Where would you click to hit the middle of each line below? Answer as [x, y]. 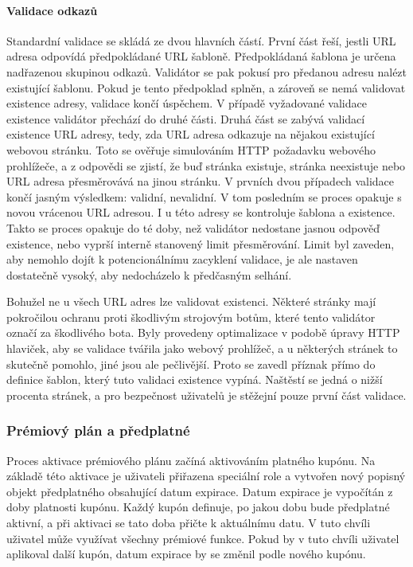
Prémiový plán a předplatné [98, 430]
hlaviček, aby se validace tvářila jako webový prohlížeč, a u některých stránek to [202, 348]
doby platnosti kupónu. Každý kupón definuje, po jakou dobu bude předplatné [198, 507]
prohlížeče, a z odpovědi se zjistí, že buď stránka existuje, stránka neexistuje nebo [206, 165]
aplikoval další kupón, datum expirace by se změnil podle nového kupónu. [186, 554]
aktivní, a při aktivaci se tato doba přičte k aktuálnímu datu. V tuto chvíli [189, 523]
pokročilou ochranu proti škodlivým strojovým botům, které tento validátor [191, 317]
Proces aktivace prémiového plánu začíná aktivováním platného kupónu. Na [191, 460]
